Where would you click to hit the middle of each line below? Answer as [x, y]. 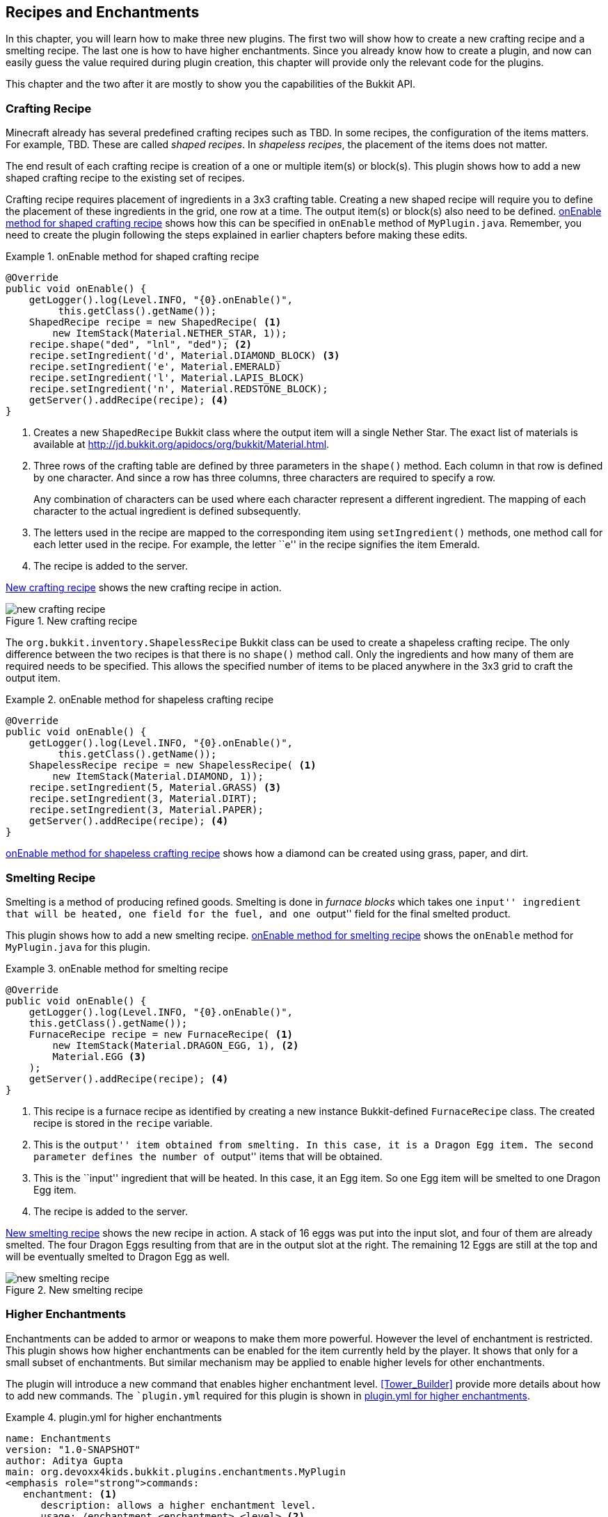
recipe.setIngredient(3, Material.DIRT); [143, 799]
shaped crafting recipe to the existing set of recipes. [125, 178]
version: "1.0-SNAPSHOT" [73, 1449]
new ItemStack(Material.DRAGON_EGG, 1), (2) [176, 1045]
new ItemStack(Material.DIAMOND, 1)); [158, 777]
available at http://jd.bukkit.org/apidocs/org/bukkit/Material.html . [182, 444]
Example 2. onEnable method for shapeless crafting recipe [140, 700]
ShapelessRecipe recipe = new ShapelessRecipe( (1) [173, 765]
